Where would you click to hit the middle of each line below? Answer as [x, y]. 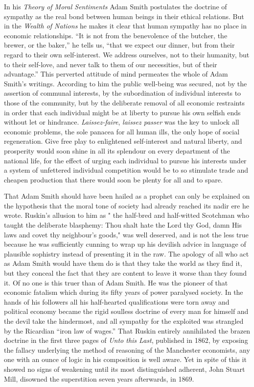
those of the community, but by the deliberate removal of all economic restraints [124, 102]
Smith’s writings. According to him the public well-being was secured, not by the [126, 83]
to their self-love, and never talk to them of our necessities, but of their [111, 64]
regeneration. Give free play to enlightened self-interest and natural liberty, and [123, 141]
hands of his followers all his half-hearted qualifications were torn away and [117, 301]
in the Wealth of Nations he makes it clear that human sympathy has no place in [125, 26]
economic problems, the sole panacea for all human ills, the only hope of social [122, 131]
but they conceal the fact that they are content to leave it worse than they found [125, 273]
